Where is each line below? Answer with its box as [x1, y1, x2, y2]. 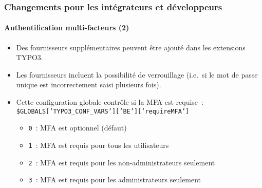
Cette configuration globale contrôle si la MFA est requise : [16, 97, 203, 107]
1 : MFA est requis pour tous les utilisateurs [28, 139, 169, 150]
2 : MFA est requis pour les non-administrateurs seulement [28, 157, 215, 167]
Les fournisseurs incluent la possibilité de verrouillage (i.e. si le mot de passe [16, 69, 258, 80]
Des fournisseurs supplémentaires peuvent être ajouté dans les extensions [16, 42, 246, 52]
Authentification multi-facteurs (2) [4, 22, 129, 33]
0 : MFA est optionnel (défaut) [28, 122, 127, 133]
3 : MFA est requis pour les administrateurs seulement [28, 174, 201, 185]
